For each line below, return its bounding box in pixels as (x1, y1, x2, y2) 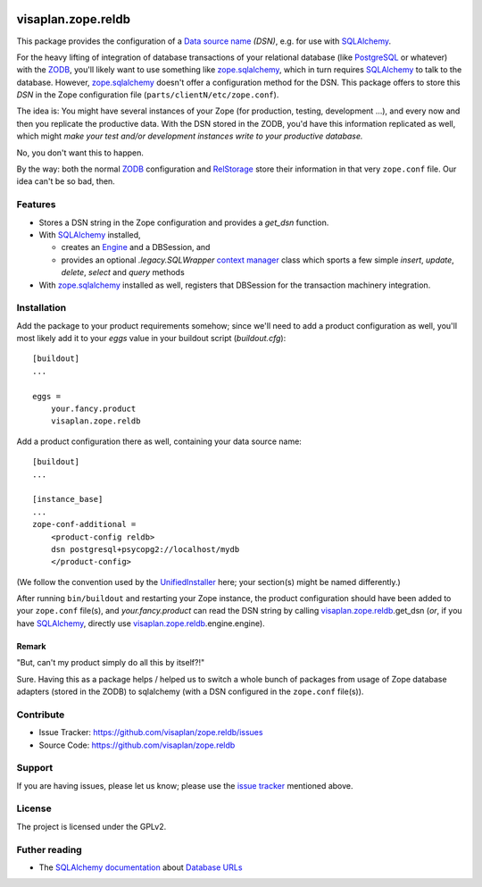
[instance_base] (32, 494, 104, 505)
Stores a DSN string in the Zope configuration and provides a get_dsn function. (38, 217, 329, 228)
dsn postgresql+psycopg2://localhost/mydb (50, 544, 240, 554)
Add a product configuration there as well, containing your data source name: (16, 436, 303, 447)
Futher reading (16, 843, 82, 856)
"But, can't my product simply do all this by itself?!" (16, 657, 205, 668)
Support (16, 762, 54, 774)
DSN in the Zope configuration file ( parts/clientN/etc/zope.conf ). (16, 89, 279, 100)
